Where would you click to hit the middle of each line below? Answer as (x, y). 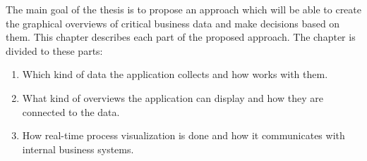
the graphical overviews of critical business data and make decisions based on (173, 23)
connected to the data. (71, 111)
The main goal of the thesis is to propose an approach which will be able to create (183, 9)
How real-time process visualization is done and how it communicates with (183, 135)
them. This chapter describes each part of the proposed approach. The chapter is (181, 37)
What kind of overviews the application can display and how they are (173, 97)
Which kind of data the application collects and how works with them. (175, 74)
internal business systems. (78, 149)
